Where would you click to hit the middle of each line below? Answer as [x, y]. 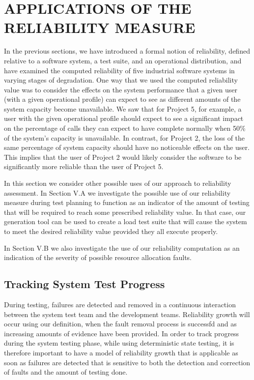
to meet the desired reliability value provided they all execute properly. [111, 231]
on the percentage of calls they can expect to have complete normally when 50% [125, 128]
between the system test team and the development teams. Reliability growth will [127, 314]
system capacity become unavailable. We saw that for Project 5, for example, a [123, 108]
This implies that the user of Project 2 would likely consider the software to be [123, 157]
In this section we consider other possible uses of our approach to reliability [118, 183]
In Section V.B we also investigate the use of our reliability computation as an [122, 248]
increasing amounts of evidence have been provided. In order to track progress [122, 333]
